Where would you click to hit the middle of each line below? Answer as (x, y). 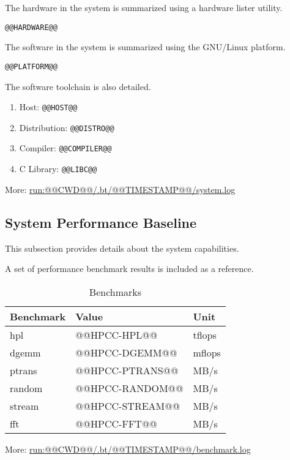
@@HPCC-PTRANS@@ (127, 370)
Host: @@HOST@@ (48, 107)
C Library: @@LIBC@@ (58, 169)
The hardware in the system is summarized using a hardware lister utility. (144, 7)
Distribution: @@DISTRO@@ (67, 127)
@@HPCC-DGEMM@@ (126, 352)
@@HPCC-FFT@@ (116, 423)
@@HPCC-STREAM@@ (128, 405)
